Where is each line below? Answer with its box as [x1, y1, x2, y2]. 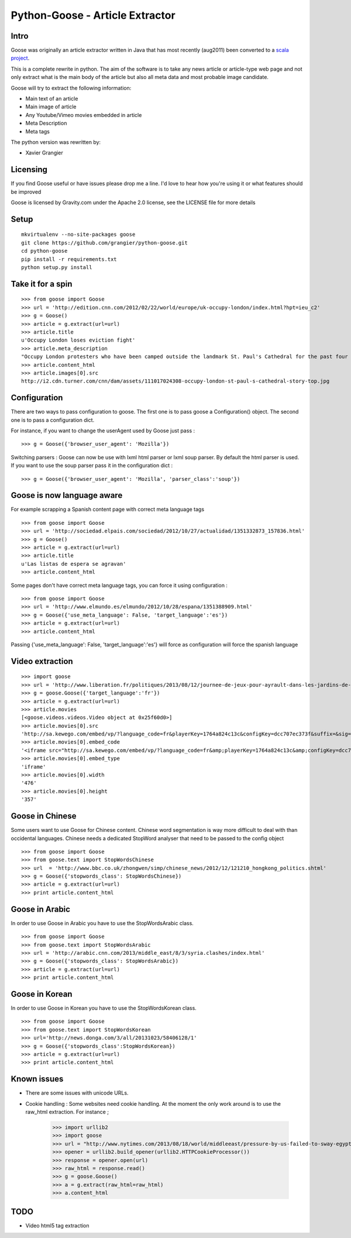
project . [11, 54, 30, 61]
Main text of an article [25, 95, 78, 102]
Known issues [11, 1074, 64, 1084]
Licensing [11, 164, 48, 175]
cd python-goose [21, 247, 68, 255]
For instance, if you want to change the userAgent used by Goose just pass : [11, 427, 195, 434]
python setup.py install [21, 264, 92, 271]
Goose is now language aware [11, 490, 123, 500]
